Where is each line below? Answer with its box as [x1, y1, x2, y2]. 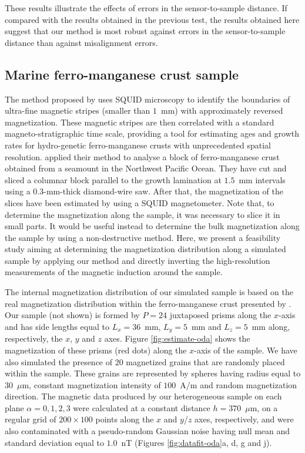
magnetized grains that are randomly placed [126, 355, 285, 368]
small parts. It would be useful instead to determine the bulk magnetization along [5, 220, 300, 232]
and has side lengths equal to [5, 320, 109, 332]
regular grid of [5, 413, 56, 425]
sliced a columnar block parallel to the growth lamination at [5, 173, 222, 186]
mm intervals [239, 173, 286, 186]
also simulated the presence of [5, 355, 113, 368]
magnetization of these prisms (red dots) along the [5, 343, 187, 356]
